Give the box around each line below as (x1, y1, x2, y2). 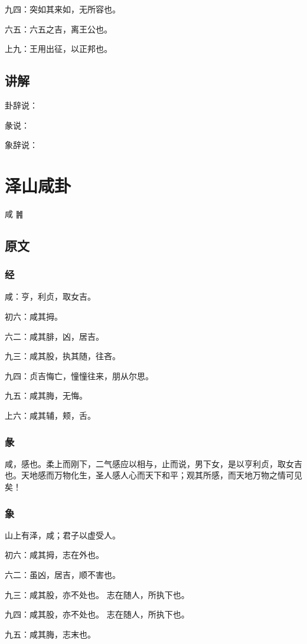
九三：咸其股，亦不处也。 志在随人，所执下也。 (5, 588, 190, 600)
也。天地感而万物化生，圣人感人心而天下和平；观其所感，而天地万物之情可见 (5, 469, 302, 481)
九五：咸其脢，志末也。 (5, 627, 96, 640)
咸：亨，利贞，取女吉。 (5, 290, 96, 303)
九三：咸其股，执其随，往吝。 (5, 350, 120, 362)
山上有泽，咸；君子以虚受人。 (5, 528, 120, 541)
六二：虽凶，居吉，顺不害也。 (5, 569, 120, 581)
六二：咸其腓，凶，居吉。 (5, 330, 104, 342)
